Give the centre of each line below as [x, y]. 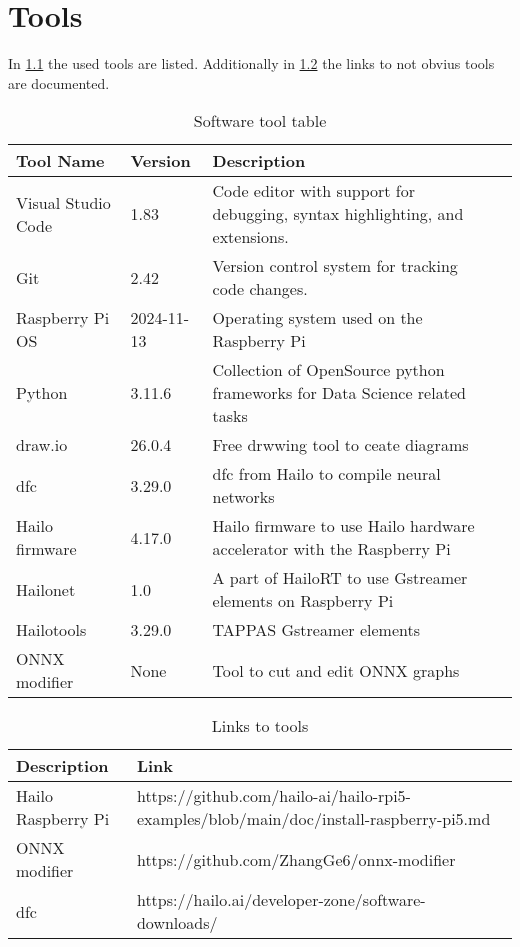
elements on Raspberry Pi [303, 601]
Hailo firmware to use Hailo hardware [343, 526]
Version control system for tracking [335, 266]
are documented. [59, 82]
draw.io [42, 445]
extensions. [250, 237]
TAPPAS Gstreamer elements [316, 630]
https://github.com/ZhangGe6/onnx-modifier [296, 859]
